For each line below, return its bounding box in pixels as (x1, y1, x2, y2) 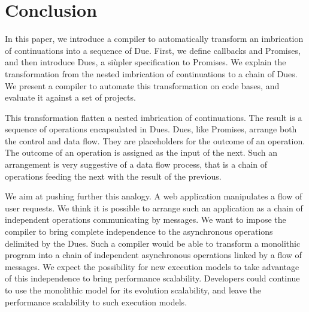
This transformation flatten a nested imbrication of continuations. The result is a (5, 111, 302, 123)
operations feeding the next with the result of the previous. (5, 169, 222, 182)
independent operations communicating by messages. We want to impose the (5, 213, 286, 226)
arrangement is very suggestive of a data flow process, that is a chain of (5, 158, 268, 171)
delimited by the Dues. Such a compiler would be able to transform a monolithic (5, 237, 301, 249)
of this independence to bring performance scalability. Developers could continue (5, 272, 300, 284)
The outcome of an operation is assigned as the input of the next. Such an (5, 146, 277, 159)
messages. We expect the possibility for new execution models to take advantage (5, 260, 299, 272)
